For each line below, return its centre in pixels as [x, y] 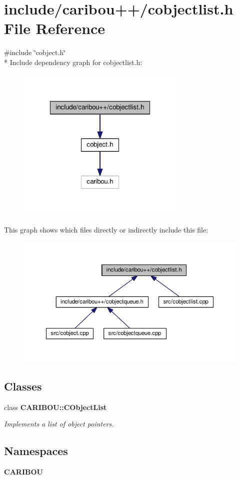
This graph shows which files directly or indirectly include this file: [106, 229]
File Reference [55, 28]
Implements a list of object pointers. [59, 424]
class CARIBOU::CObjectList [55, 407]
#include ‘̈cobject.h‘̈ [35, 52]
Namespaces [36, 451]
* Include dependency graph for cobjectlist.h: [73, 62]
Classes [23, 386]
